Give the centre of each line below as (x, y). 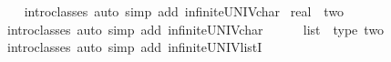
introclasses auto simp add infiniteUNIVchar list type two (195, 29)
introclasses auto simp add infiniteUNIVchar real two (184, 11)
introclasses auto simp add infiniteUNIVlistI (134, 47)
